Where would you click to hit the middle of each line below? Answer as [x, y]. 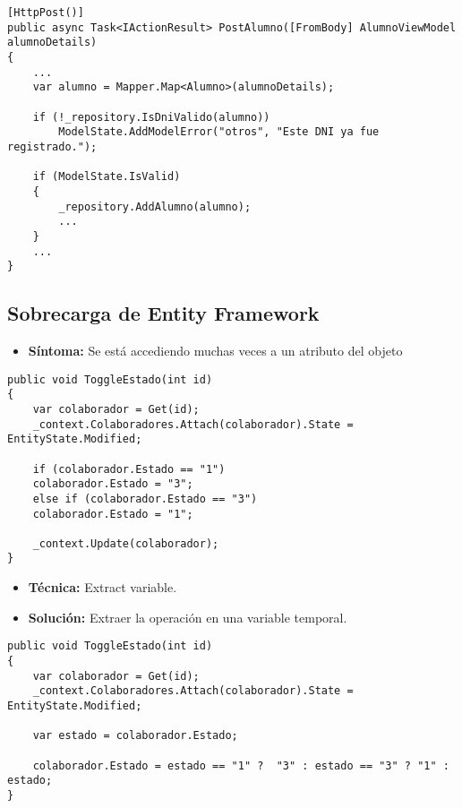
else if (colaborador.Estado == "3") [145, 499]
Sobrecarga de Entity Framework [163, 313]
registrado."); [52, 146]
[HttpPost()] [46, 13]
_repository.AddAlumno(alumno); [155, 206]
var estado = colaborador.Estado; [135, 736]
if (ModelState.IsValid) [107, 177]
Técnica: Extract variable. [103, 587]
